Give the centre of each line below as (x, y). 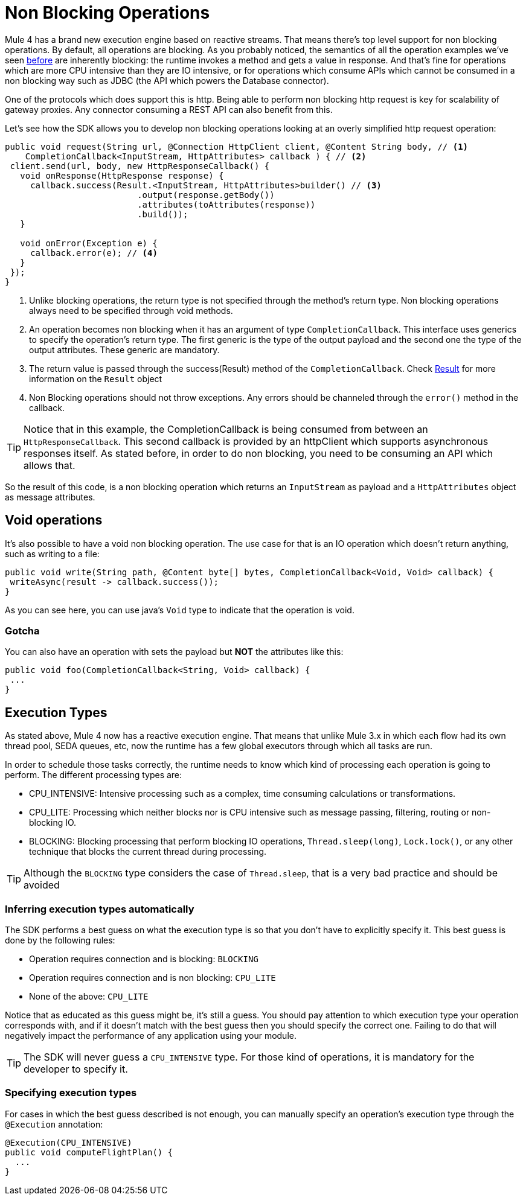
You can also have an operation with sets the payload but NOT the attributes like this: (174, 652)
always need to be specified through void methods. (131, 310)
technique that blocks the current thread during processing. (148, 852)
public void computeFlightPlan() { (89, 1152)
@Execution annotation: (54, 1124)
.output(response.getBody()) (206, 195)
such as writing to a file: (52, 554)
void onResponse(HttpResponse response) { (122, 175)
